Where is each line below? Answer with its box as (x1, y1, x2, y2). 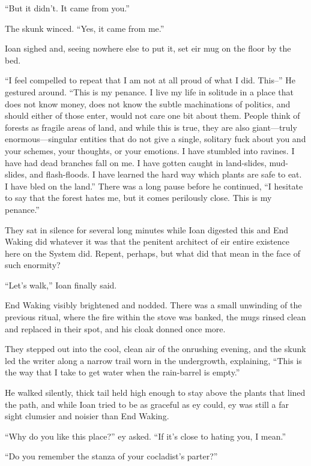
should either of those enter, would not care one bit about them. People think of (5, 109, 300, 122)
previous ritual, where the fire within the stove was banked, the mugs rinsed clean (5, 311, 306, 323)
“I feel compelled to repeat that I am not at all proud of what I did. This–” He (5, 74, 295, 86)
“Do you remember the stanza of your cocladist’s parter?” (5, 450, 218, 462)
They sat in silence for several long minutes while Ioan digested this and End (5, 223, 289, 236)
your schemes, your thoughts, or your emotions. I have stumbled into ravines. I (5, 144, 295, 157)
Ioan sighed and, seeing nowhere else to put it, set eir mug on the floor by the (5, 42, 291, 55)
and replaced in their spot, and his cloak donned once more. (5, 322, 226, 335)
